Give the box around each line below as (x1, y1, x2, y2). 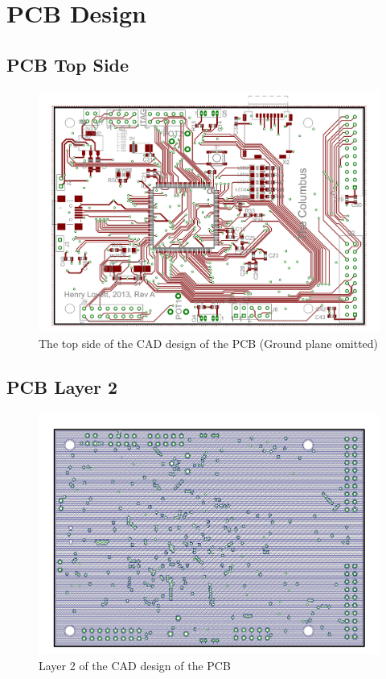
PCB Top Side (6, 52, 129, 77)
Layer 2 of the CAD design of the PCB (39, 656, 231, 673)
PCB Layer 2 (6, 374, 117, 399)
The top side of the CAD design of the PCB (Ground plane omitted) (39, 334, 379, 351)
